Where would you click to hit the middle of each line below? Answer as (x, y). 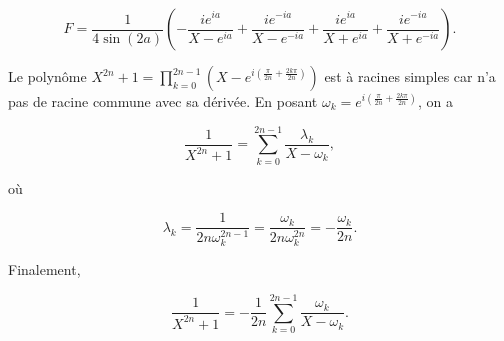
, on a (435, 101)
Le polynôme (47, 76)
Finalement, (44, 269)
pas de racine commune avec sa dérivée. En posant (163, 101)
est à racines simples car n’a (410, 76)
